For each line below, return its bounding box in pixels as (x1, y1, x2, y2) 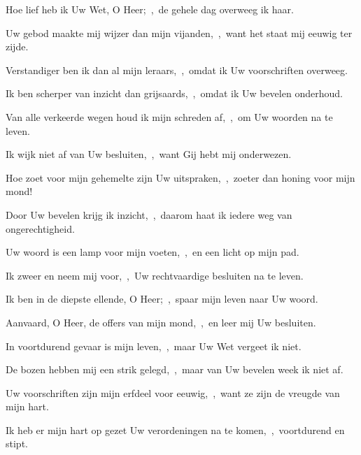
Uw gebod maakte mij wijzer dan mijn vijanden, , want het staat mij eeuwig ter (6, 25, 353, 40)
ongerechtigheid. (6, 221, 75, 236)
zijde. (6, 39, 29, 54)
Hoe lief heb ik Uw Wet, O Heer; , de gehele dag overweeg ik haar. (6, 2, 294, 16)
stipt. (6, 436, 28, 451)
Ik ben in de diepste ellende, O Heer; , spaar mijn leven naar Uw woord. (6, 291, 318, 306)
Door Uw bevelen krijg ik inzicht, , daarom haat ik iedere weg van (6, 207, 292, 222)
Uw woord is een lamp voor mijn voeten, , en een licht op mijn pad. (6, 245, 299, 259)
